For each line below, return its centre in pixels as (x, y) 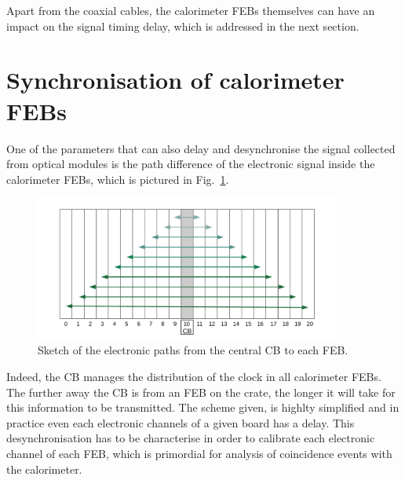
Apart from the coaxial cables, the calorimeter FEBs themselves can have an (191, 10)
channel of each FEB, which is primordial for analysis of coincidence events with (199, 454)
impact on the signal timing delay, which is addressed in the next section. (183, 26)
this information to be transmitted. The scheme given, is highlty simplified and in (203, 407)
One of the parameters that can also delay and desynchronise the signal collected (201, 148)
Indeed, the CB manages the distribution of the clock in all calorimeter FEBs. (194, 377)
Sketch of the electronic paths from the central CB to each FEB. (193, 350)
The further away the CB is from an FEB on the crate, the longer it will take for (201, 392)
